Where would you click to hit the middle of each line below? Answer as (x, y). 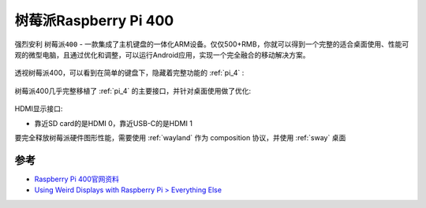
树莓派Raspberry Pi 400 (94, 20)
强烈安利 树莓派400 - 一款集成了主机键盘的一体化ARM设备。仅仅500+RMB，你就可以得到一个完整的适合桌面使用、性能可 (212, 44)
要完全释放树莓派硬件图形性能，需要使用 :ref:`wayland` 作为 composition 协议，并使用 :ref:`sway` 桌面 (180, 137)
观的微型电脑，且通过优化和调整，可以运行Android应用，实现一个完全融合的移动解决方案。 (162, 54)
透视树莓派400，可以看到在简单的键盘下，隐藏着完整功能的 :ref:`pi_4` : (129, 73)
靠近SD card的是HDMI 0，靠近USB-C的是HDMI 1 (114, 123)
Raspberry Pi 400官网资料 (77, 179)
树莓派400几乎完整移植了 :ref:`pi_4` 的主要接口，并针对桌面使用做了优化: (133, 91)
